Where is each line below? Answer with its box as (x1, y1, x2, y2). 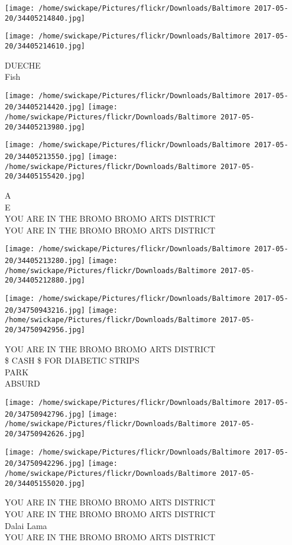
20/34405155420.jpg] (5, 172, 86, 181)
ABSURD (5, 377, 40, 390)
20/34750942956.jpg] (5, 326, 86, 335)
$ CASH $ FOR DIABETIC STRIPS (5, 354, 139, 366)
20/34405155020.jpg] (5, 479, 86, 488)
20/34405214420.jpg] (5, 103, 86, 112)
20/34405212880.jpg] (5, 276, 86, 285)
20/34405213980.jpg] (5, 122, 86, 131)
